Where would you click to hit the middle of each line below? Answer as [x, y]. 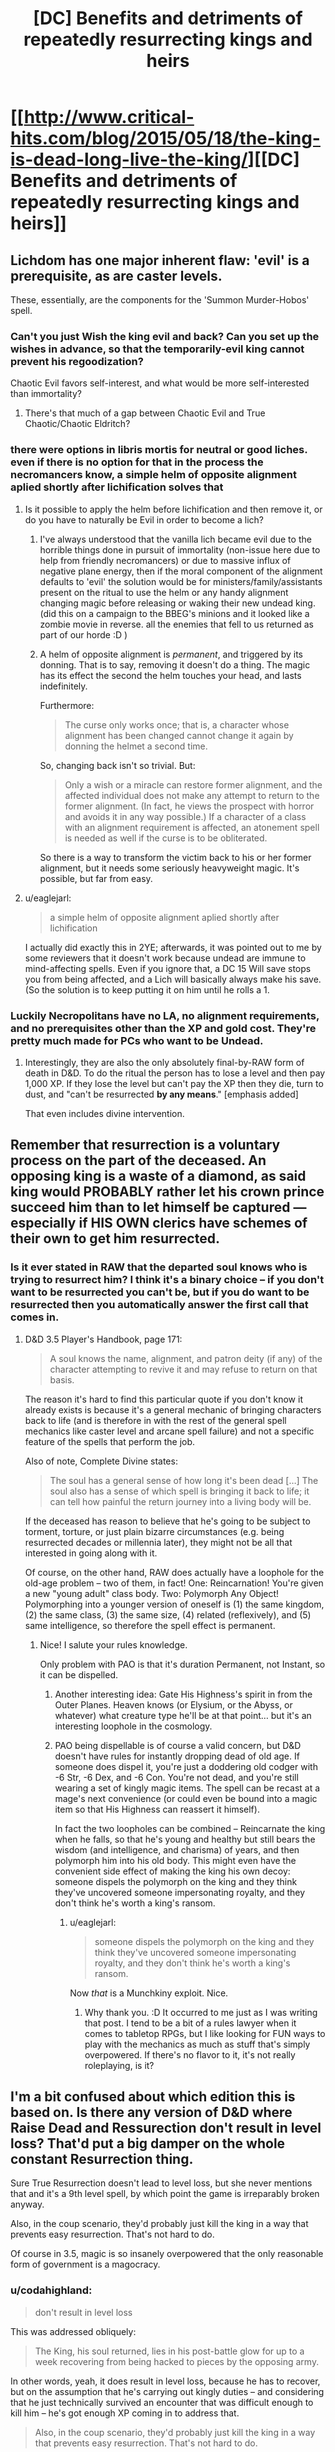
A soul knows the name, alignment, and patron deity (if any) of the [186, 1358]
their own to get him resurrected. [115, 1238]
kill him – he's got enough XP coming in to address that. [125, 2413]
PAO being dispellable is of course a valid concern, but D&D [178, 1745]
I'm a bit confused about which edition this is [153, 2096]
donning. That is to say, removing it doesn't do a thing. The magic [175, 664]
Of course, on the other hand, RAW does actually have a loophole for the [174, 1572]
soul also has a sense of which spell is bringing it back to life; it [179, 1491]
